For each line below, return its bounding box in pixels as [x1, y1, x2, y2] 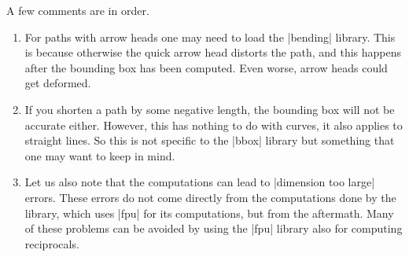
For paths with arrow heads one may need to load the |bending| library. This [24, 28, 396, 45]
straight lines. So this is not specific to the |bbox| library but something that [24, 132, 395, 149]
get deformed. [24, 75, 91, 91]
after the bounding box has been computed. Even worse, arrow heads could [24, 59, 388, 75]
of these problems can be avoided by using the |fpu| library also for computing [24, 220, 403, 237]
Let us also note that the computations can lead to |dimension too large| [24, 174, 375, 190]
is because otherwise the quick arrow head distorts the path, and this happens [24, 44, 402, 61]
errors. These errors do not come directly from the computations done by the [24, 189, 396, 205]
